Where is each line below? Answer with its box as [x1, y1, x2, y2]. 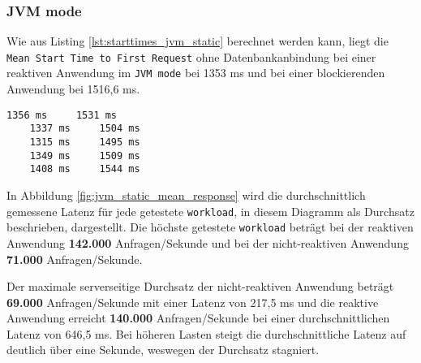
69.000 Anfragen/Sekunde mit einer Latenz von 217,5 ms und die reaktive [6, 293, 379, 310]
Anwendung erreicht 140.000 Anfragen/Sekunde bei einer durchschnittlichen [6, 309, 390, 326]
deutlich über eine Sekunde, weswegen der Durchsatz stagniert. [6, 341, 320, 358]
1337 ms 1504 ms [29, 123, 140, 135]
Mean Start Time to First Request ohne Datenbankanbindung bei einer [6, 48, 376, 65]
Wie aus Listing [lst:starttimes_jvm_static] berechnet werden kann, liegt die [6, 32, 389, 50]
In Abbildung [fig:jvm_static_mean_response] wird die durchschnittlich [6, 187, 366, 203]
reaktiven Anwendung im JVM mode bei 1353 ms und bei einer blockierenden [6, 64, 385, 81]
